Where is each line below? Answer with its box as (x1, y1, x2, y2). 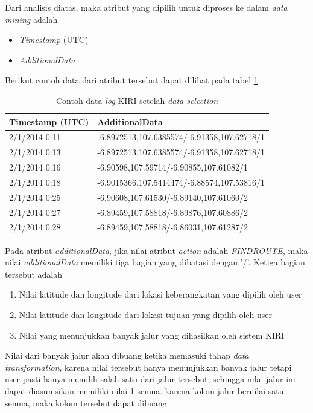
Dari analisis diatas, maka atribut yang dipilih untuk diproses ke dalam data (5, 1, 288, 13)
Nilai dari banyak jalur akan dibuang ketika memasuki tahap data (5, 349, 249, 362)
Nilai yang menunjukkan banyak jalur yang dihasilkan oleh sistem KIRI (19, 328, 285, 341)
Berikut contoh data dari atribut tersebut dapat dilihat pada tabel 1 (5, 74, 258, 86)
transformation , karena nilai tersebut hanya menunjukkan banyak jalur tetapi (5, 360, 292, 373)
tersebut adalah (5, 267, 63, 280)
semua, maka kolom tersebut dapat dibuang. (5, 396, 169, 409)
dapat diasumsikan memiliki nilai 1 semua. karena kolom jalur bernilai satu (5, 384, 284, 397)
